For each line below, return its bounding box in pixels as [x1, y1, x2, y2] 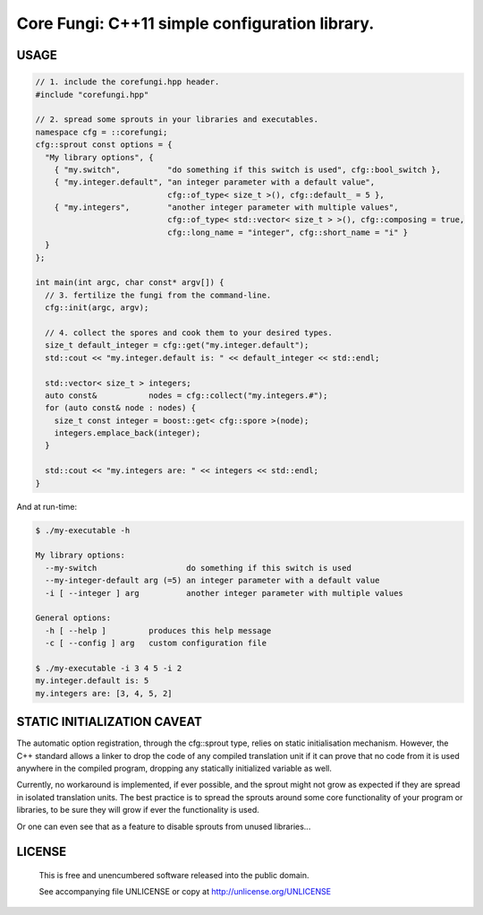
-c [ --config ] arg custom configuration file [45, 638, 267, 649]
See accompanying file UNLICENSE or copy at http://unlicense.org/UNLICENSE [38, 886, 331, 897]
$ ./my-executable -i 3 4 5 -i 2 [35, 663, 182, 673]
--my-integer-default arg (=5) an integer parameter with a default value [45, 575, 380, 586]
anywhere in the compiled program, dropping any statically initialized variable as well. [16, 763, 333, 773]
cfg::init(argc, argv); [45, 303, 149, 313]
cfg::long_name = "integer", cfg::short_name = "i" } [166, 227, 409, 237]
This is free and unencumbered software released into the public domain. [38, 869, 309, 880]
